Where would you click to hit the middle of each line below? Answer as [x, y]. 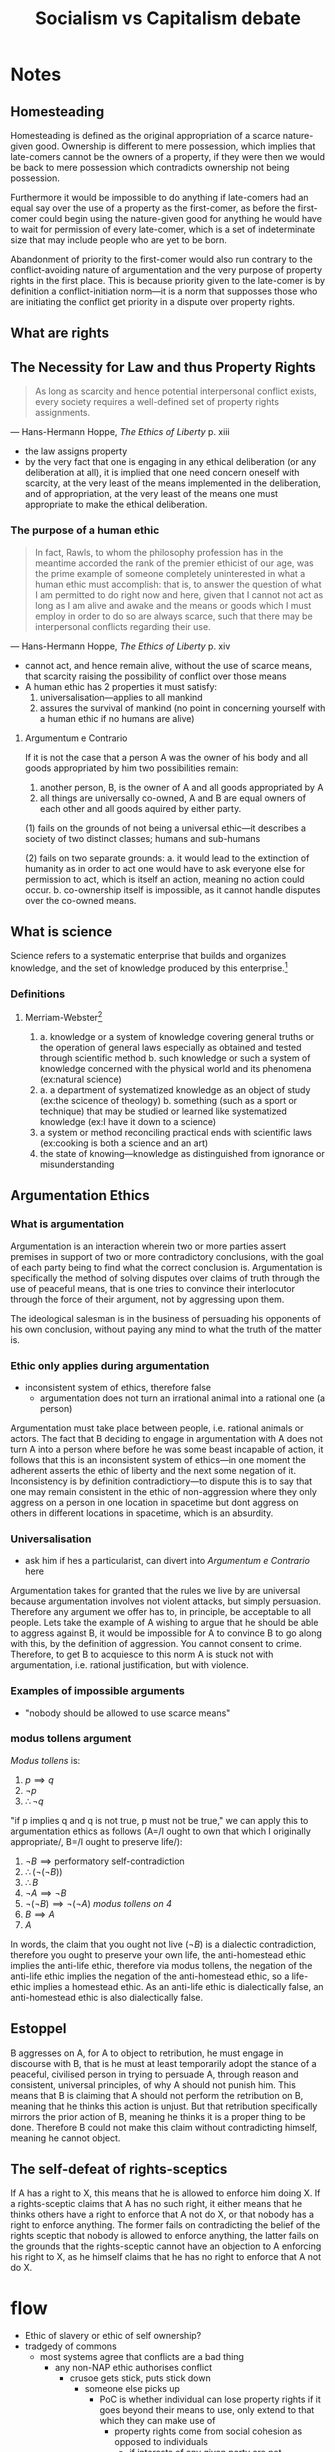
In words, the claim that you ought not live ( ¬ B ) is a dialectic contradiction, [163, 1944]
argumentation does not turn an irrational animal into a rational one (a [182, 1398]
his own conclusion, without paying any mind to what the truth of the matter [166, 1329]
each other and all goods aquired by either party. [140, 808]
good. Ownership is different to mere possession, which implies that [175, 146]
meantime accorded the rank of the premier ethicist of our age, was [174, 563]
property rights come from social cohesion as [208, 2431]
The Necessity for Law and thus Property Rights [163, 367]
